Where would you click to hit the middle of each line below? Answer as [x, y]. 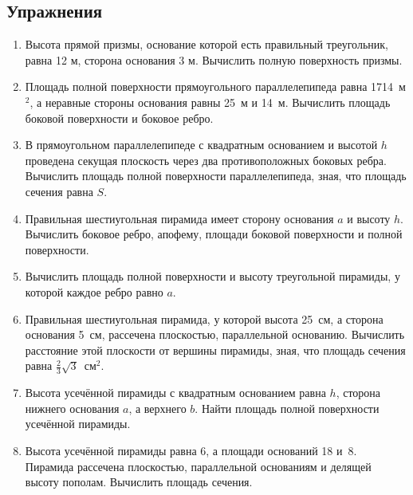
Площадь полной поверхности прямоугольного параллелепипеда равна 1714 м [215, 86]
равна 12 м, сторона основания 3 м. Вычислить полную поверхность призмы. [214, 59]
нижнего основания [72, 408]
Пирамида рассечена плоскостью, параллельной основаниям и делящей [198, 466]
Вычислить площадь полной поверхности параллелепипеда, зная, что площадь [216, 176]
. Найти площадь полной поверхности [287, 408]
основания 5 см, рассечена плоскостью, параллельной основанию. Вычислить [215, 334]
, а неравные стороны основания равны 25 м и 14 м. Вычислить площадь [210, 102]
